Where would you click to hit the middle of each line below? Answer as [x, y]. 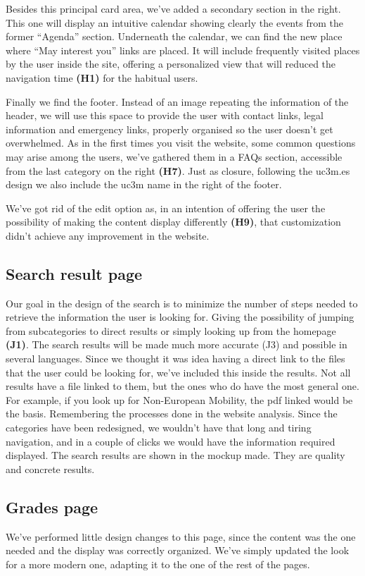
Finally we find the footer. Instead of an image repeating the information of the [177, 101]
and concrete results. [50, 468]
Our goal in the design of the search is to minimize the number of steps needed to [182, 303]
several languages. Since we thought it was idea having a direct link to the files [175, 359]
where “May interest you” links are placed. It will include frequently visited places [183, 50]
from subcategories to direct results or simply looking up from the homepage [171, 330]
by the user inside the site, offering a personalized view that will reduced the [171, 64]
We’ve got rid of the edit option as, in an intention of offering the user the [166, 208]
